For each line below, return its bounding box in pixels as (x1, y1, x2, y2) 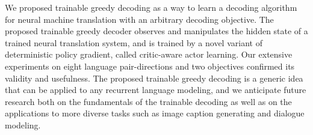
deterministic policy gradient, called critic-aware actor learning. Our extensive (5, 48, 293, 61)
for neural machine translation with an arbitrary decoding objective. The (5, 13, 274, 25)
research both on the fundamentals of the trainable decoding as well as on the (5, 95, 292, 107)
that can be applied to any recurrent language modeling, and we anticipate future (5, 83, 306, 96)
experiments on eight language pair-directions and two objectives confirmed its (5, 59, 295, 72)
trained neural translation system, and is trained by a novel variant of (5, 36, 262, 49)
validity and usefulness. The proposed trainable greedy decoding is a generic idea (5, 71, 303, 84)
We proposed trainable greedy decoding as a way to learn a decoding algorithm (5, 1, 297, 13)
